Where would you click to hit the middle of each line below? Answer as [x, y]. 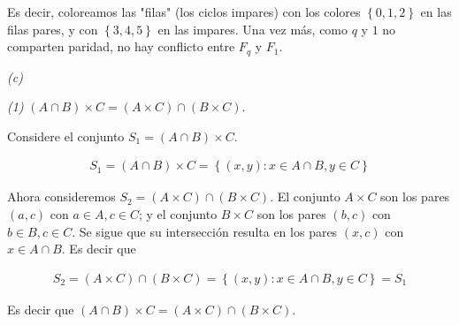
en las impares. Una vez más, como [253, 29]
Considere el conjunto [66, 136]
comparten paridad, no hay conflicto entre [121, 46]
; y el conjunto [178, 214]
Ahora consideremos [61, 197]
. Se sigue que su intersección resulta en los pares [205, 231]
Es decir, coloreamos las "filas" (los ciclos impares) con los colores [184, 11]
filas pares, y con [53, 29]
